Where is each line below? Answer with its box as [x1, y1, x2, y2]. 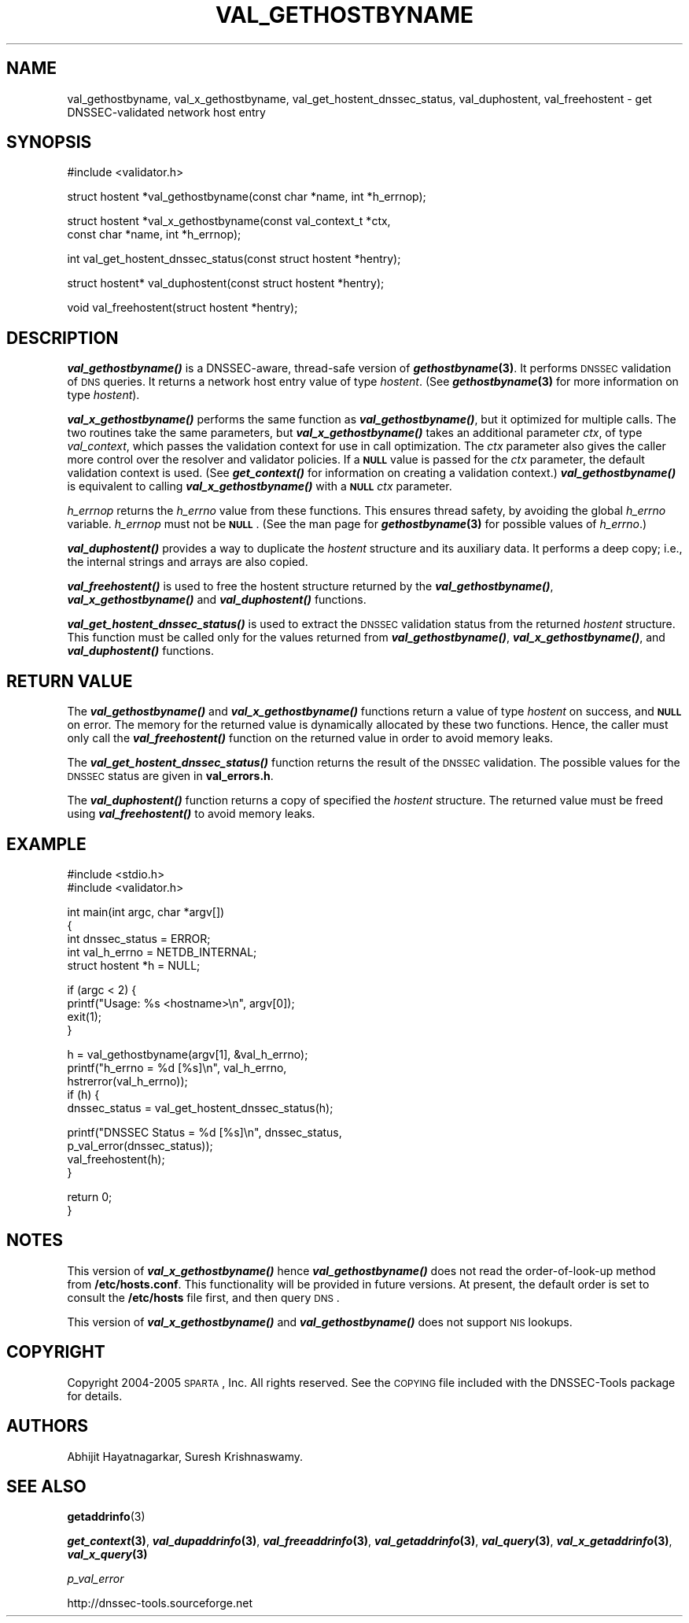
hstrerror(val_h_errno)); [67, 1074, 188, 1088]
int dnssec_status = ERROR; [67, 931, 211, 945]
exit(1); [67, 1009, 101, 1023]
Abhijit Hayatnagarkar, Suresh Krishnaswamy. [67, 1449, 303, 1463]
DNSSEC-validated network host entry [67, 105, 266, 119]
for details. [67, 1388, 123, 1403]
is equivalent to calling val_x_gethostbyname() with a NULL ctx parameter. [67, 479, 452, 494]
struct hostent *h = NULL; [67, 958, 201, 972]
